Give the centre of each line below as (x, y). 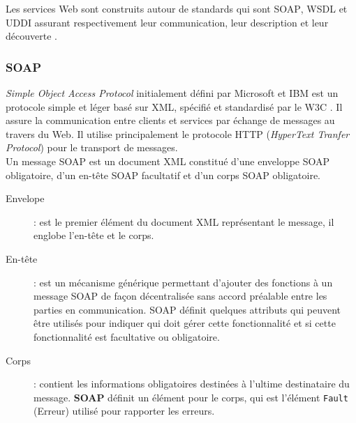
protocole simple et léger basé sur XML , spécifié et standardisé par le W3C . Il (174, 106)
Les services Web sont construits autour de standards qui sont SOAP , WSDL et (177, 8)
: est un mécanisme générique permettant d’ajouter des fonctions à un (183, 282)
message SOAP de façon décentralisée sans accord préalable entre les (180, 296)
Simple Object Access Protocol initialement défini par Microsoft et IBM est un (172, 93)
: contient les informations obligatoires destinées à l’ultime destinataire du (192, 384)
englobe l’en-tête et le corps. (94, 235)
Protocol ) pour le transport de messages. (92, 147)
